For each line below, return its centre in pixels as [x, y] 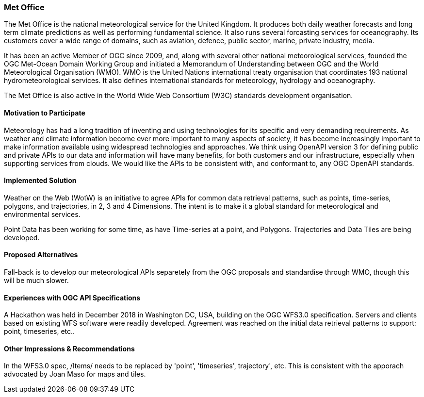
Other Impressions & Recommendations [69, 348]
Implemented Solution [40, 181]
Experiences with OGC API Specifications [72, 298]
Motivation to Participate [45, 113]
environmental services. [42, 214]
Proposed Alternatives [41, 255]
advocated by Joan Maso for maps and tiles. [75, 374]
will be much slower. [36, 281]
